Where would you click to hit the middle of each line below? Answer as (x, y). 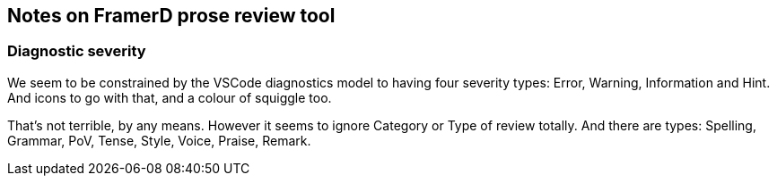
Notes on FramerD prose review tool (171, 16)
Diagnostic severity (77, 51)
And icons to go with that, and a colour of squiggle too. (170, 97)
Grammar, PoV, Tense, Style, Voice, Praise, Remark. (159, 140)
